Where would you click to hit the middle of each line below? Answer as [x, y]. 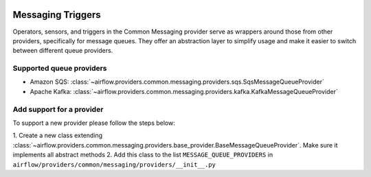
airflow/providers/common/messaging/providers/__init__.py [114, 164]
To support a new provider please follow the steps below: [94, 123]
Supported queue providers [60, 69]
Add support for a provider [58, 109]
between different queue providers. [63, 51]
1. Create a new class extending [58, 135]
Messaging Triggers [57, 15]
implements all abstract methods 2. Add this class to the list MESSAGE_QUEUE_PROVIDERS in [143, 155]
